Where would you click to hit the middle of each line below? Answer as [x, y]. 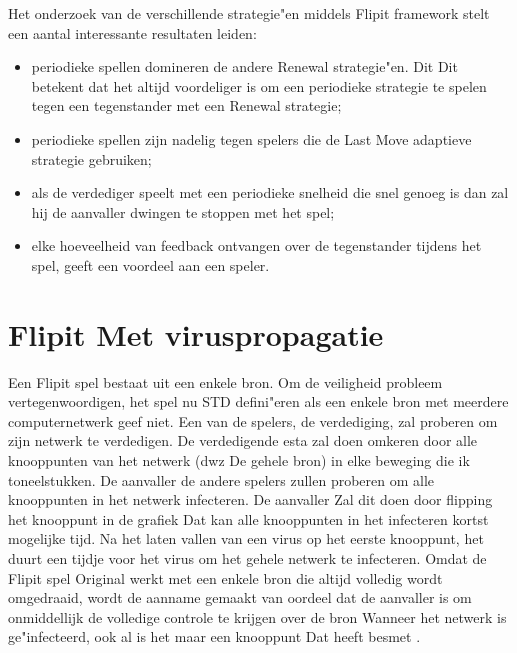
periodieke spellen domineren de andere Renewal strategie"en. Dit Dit [244, 66]
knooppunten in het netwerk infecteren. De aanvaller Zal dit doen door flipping [250, 499]
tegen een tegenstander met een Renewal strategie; [186, 105]
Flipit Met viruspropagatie [196, 333]
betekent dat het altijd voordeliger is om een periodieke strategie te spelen [259, 85]
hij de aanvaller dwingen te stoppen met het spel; [183, 211]
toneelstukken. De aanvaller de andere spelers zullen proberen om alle [221, 479]
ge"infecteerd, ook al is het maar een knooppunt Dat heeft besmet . [214, 636]
